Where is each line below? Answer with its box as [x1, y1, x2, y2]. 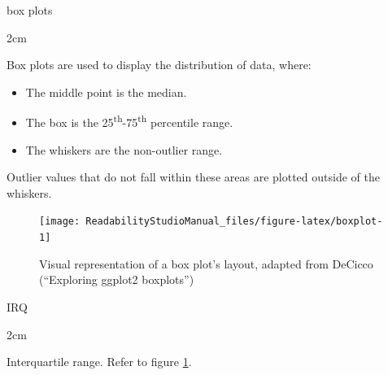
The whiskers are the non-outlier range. [25, 141, 223, 158]
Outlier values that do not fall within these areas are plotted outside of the [7, 168, 380, 185]
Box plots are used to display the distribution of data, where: [7, 56, 312, 73]
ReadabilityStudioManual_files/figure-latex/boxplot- [85, 216, 383, 228]
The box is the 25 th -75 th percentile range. [25, 111, 233, 131]
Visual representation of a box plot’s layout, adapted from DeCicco [39, 255, 373, 272]
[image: [39, 216, 81, 228]
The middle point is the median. [25, 83, 187, 100]
